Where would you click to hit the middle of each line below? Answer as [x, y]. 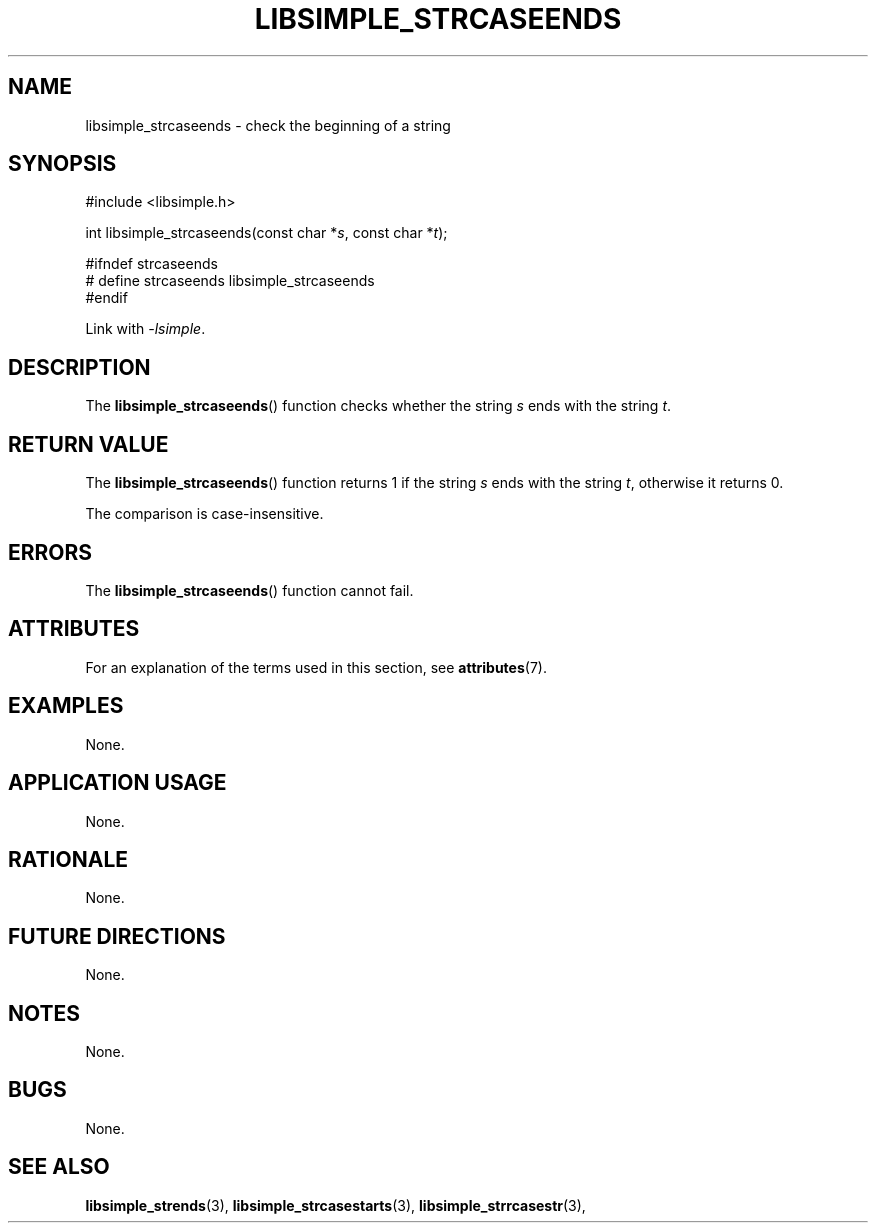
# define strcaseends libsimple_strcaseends [230, 281]
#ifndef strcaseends [151, 264]
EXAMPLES [66, 706]
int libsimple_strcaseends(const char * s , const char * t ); [266, 233]
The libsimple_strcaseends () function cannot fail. [249, 590]
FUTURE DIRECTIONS [117, 936]
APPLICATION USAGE [117, 783]
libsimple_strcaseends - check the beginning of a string [268, 125]
